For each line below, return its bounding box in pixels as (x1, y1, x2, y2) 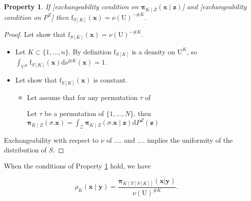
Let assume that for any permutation (27, 92, 138, 102)
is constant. (93, 75, 127, 85)
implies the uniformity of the (147, 135, 233, 145)
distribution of (4, 144, 47, 154)
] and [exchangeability (182, 1, 247, 11)
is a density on (131, 46, 175, 56)
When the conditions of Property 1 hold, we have (4, 161, 151, 171)
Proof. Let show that (4, 29, 66, 39)
